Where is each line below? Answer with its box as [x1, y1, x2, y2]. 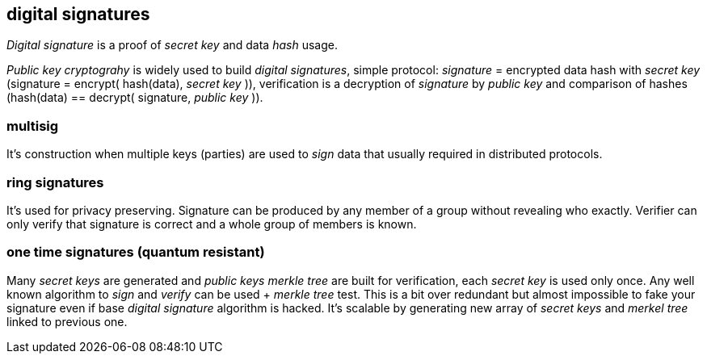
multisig [6, 117, 59, 134]
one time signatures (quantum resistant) [6, 244, 265, 261]
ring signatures [6, 174, 104, 190]
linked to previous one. [6, 314, 128, 329]
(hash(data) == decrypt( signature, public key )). [6, 90, 263, 105]
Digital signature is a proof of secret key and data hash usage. [6, 38, 338, 52]
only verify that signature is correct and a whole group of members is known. [6, 216, 417, 231]
